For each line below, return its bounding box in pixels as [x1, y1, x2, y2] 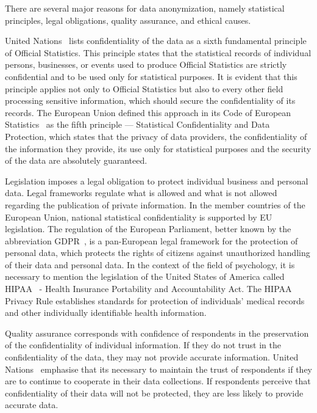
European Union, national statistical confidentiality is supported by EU [5, 210, 272, 223]
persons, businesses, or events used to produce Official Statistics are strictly [5, 58, 287, 71]
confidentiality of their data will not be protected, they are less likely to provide [5, 386, 304, 399]
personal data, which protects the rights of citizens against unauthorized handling [5, 246, 310, 259]
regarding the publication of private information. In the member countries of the [5, 198, 305, 211]
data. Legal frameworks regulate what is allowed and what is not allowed [5, 186, 277, 199]
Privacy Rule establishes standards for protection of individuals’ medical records [5, 294, 305, 307]
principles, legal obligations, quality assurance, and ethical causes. [5, 13, 251, 26]
